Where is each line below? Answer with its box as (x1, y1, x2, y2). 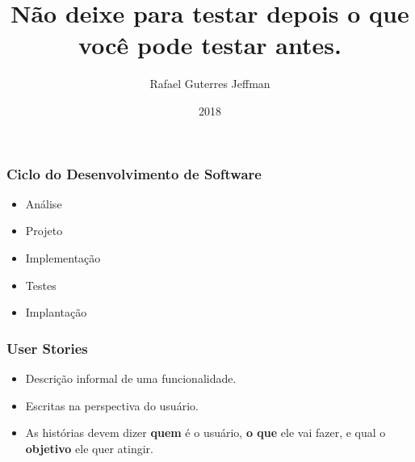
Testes (25, 276, 57, 293)
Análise (25, 195, 62, 212)
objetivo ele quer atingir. (25, 439, 153, 456)
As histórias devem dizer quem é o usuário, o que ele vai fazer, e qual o (25, 424, 386, 441)
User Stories (6, 338, 88, 358)
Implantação (25, 304, 87, 321)
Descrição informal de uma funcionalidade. (25, 369, 237, 386)
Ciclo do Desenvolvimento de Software (6, 163, 262, 183)
